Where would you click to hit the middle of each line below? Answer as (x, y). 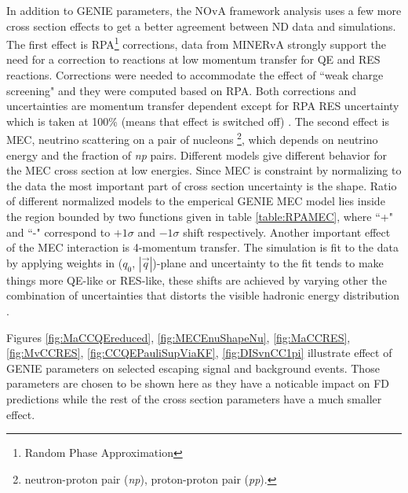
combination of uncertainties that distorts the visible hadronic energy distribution (203, 295)
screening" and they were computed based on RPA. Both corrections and (182, 90)
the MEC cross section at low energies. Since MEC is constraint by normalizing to (204, 170)
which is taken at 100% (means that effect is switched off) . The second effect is (198, 121)
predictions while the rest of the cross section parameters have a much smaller (194, 398)
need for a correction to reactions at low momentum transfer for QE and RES (193, 59)
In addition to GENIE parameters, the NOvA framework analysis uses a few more (204, 10)
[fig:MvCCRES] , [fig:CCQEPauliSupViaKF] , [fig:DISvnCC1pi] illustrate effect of (199, 353)
